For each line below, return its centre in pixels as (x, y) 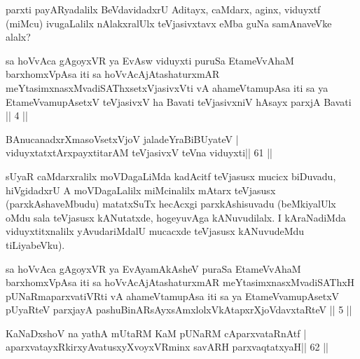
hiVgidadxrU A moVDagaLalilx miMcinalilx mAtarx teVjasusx (141, 190)
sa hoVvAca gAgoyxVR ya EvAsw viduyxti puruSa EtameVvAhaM (150, 60)
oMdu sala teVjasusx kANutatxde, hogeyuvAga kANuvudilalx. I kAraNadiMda (176, 217)
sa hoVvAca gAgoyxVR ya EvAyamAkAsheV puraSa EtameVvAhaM (153, 268)
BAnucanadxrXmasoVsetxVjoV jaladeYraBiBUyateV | (122, 138)
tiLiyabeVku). (35, 244)
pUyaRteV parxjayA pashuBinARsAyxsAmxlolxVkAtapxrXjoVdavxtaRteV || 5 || (179, 310)
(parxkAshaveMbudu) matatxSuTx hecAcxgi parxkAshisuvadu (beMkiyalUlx (171, 204)
